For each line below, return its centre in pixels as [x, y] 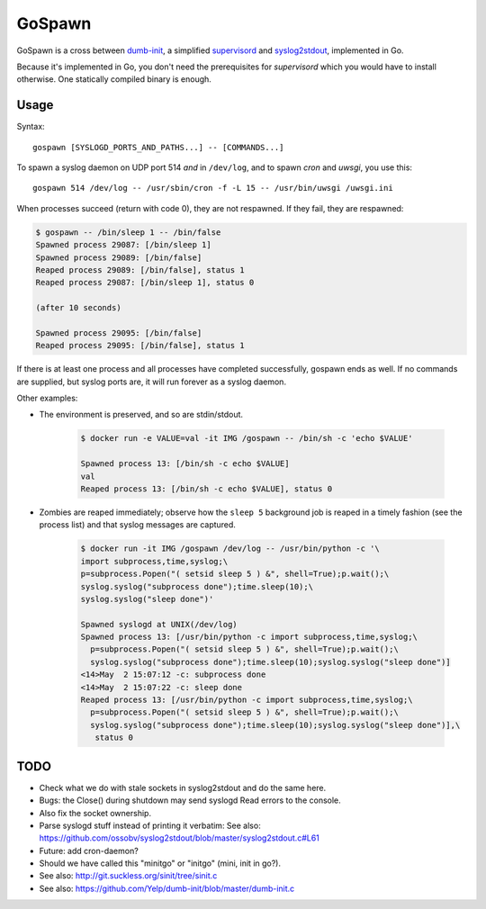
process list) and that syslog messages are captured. [137, 525]
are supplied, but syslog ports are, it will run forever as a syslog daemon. [152, 382]
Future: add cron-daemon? [89, 850]
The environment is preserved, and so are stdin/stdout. [141, 415]
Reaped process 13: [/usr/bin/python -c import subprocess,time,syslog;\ [247, 700]
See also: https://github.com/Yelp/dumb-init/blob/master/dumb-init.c [167, 888]
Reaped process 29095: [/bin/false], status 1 [140, 346]
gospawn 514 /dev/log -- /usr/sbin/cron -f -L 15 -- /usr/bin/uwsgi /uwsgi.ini [213, 188]
